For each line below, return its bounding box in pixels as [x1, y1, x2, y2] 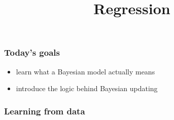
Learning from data [4, 104, 85, 117]
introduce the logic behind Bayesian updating [16, 83, 158, 94]
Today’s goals [4, 46, 60, 59]
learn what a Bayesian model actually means [16, 66, 155, 76]
